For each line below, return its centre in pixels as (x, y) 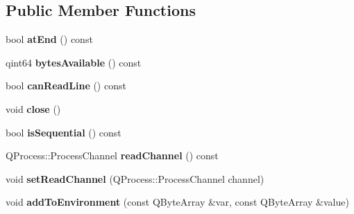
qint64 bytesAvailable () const (74, 62)
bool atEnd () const (49, 39)
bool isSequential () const (64, 132)
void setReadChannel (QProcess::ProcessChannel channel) (135, 178)
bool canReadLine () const (66, 86)
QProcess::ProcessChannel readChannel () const (112, 155)
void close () (33, 108)
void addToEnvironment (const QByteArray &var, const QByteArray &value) (177, 202)
